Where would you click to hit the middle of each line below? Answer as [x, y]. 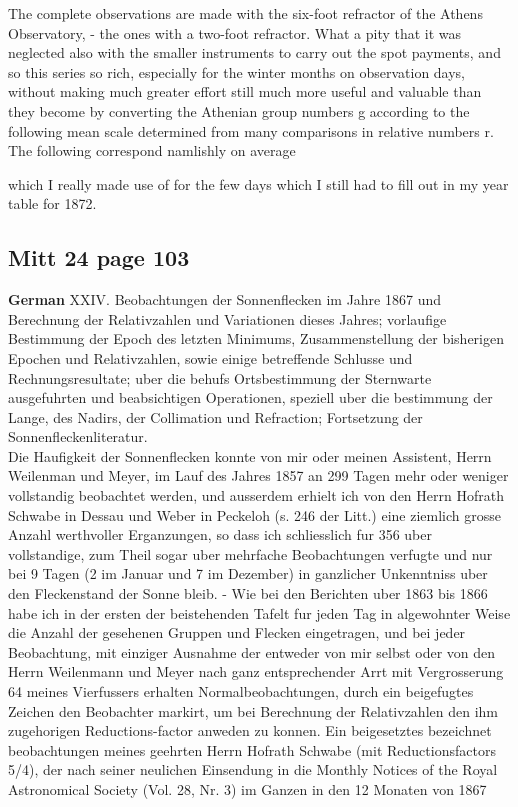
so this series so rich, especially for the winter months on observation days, [237, 71]
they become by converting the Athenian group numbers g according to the [239, 110]
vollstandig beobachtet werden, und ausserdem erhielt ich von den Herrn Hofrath [256, 495]
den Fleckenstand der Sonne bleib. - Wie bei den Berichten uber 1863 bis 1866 [248, 593]
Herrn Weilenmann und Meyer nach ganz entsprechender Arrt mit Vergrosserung [256, 671]
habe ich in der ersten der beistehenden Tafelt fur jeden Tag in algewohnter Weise [259, 612]
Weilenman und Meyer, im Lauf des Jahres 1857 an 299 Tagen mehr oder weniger [258, 475]
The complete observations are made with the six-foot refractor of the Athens [245, 13]
